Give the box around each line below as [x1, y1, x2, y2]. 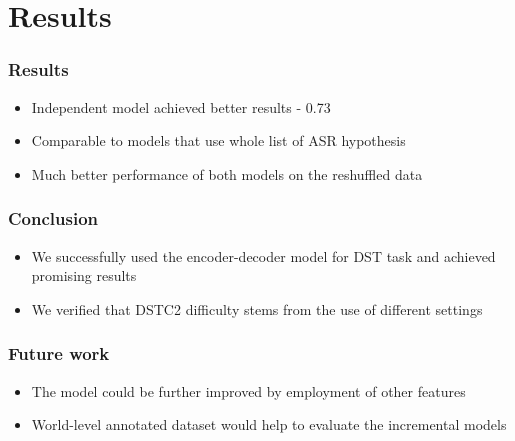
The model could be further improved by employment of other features [31, 380, 466, 401]
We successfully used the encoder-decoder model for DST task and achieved [31, 245, 496, 266]
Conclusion [8, 206, 98, 231]
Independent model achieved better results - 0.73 [31, 96, 331, 117]
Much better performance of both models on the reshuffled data [31, 163, 423, 184]
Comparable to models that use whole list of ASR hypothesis [31, 130, 406, 151]
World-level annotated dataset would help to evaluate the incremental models [31, 414, 507, 435]
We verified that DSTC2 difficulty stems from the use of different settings [31, 298, 483, 319]
